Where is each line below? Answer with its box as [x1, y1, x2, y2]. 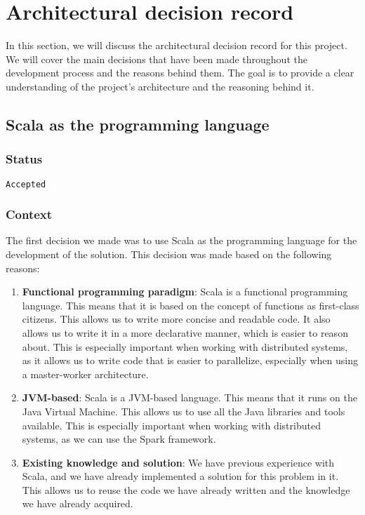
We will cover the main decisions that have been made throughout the [6, 51, 307, 66]
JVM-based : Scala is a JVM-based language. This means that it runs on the [22, 390, 357, 405]
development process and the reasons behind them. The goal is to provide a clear [6, 65, 354, 80]
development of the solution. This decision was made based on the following [6, 246, 332, 261]
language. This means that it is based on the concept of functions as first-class [22, 297, 359, 312]
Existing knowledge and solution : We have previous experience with [22, 455, 335, 469]
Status [6, 150, 43, 168]
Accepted [6, 179, 46, 189]
